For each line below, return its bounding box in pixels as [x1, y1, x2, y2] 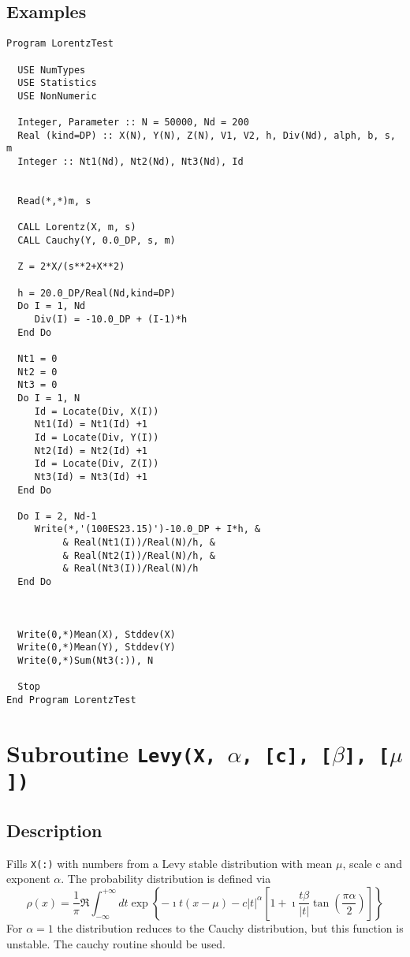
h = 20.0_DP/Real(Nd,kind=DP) [17, 287, 176, 299]
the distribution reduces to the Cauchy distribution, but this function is [57, 919, 404, 936]
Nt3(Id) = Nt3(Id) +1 [34, 471, 147, 482]
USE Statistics [17, 77, 97, 89]
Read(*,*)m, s [17, 195, 91, 207]
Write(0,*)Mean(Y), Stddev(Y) [17, 642, 176, 654]
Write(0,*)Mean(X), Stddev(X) [17, 628, 176, 640]
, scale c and [342, 855, 402, 871]
